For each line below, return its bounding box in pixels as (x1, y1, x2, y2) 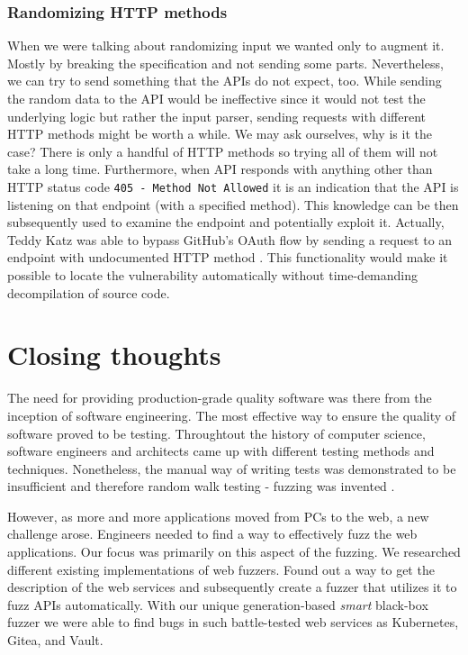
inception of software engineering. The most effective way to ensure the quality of (7, 405, 456, 424)
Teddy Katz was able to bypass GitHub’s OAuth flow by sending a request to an (7, 230, 453, 249)
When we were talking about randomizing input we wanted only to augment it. (7, 36, 445, 55)
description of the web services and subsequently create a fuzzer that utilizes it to (7, 578, 457, 596)
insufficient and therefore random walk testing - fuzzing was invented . (7, 477, 395, 496)
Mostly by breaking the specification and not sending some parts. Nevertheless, (7, 53, 444, 72)
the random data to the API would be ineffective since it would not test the (7, 89, 426, 107)
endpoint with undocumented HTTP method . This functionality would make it (7, 248, 448, 267)
